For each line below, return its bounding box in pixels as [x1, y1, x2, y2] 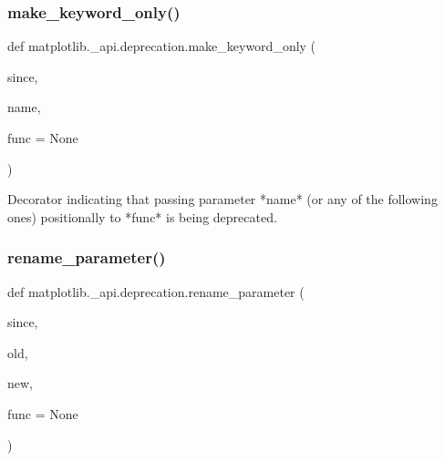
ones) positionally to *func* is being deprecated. [7, 207, 277, 226]
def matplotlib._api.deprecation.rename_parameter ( [7, 282, 305, 301]
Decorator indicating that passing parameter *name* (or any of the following [7, 190, 438, 209]
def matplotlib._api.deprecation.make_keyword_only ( [7, 36, 316, 56]
